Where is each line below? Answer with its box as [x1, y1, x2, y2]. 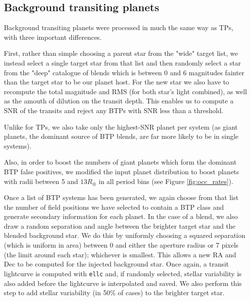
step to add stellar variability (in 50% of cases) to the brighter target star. [4, 287, 225, 298]
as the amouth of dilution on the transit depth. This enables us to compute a [4, 96, 234, 106]
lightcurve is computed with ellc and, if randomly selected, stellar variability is [4, 268, 242, 278]
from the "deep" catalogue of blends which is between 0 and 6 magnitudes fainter [4, 67, 245, 77]
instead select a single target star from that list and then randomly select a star [4, 57, 241, 67]
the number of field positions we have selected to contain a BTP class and [4, 201, 224, 212]
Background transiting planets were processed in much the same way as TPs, [4, 22, 234, 33]
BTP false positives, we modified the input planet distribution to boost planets [4, 166, 239, 176]
